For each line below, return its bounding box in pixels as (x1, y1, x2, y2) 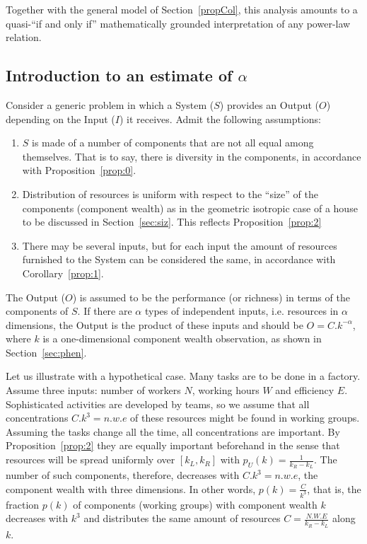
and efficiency (275, 383, 334, 398)
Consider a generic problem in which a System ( (6, 97, 214, 112)
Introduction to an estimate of (6, 64, 233, 86)
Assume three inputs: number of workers (6, 383, 181, 398)
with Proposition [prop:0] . (22, 163, 136, 178)
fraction (6, 497, 40, 511)
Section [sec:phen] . (6, 345, 87, 359)
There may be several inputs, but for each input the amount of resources (22, 238, 337, 253)
